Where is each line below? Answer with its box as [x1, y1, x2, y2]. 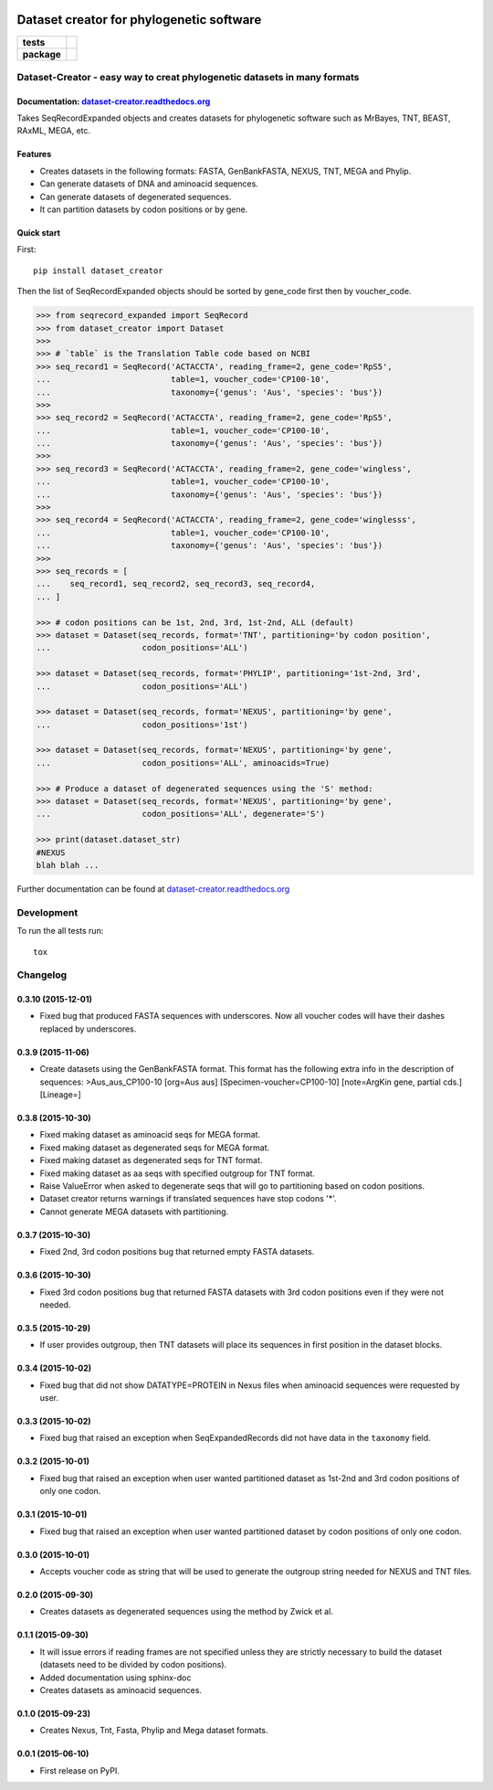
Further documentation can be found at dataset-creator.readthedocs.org [16, 883, 290, 895]
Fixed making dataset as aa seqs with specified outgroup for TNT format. [39, 1168, 315, 1179]
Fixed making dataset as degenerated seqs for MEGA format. [39, 1142, 270, 1153]
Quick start [16, 228, 61, 238]
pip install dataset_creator [33, 265, 163, 276]
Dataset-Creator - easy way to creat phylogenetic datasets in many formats [16, 70, 360, 83]
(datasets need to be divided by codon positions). [39, 1659, 227, 1670]
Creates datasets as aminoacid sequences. [39, 1685, 203, 1695]
